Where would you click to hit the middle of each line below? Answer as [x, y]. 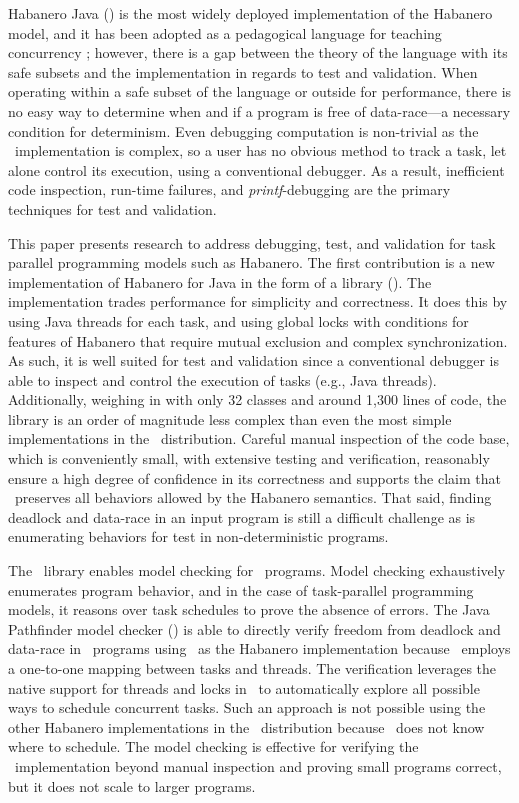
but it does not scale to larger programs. [132, 785]
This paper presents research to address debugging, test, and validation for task [252, 242]
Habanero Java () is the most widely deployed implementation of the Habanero [250, 13]
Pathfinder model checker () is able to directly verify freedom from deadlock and [254, 628]
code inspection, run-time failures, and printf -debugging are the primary [229, 189]
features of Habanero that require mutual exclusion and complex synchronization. [258, 340]
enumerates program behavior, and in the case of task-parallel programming [241, 589]
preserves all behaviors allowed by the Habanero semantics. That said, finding [253, 497]
